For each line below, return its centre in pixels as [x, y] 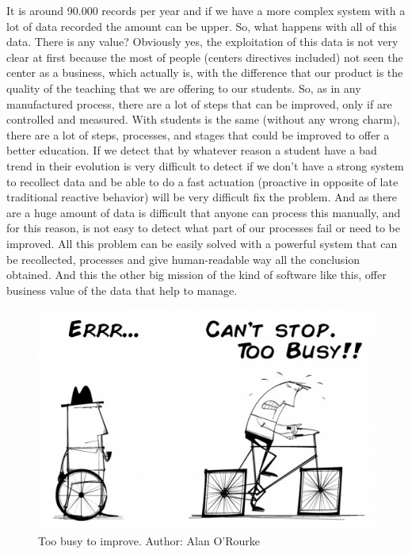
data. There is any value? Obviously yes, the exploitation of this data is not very [202, 42]
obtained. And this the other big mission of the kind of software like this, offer [196, 275]
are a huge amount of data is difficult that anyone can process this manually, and [204, 212]
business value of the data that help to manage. [122, 290]
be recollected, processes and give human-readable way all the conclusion [183, 259]
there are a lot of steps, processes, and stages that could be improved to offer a [198, 134]
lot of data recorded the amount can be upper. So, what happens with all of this [202, 26]
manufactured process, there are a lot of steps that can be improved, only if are [199, 103]
